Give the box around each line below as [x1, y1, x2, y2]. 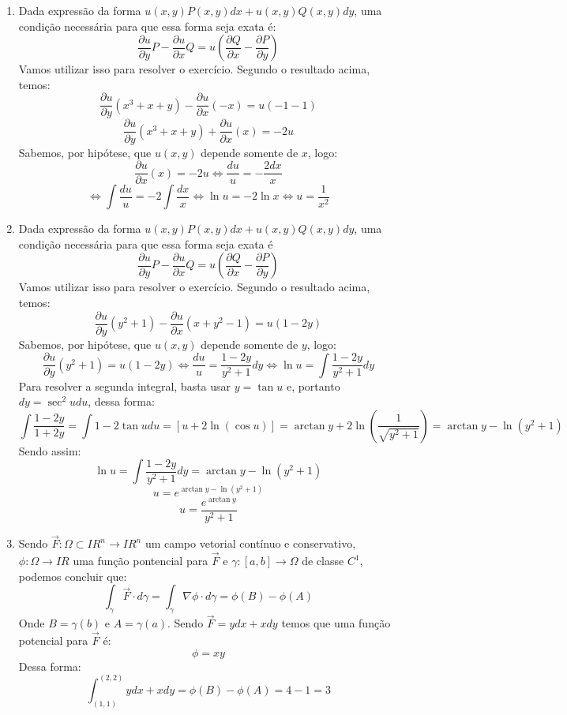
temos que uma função [281, 615, 391, 631]
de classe [302, 552, 344, 569]
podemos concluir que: [18, 567, 127, 584]
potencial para [18, 632, 88, 649]
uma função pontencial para [73, 552, 208, 569]
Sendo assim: [18, 442, 81, 459]
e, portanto [286, 377, 340, 394]
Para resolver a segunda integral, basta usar [18, 377, 231, 394]
